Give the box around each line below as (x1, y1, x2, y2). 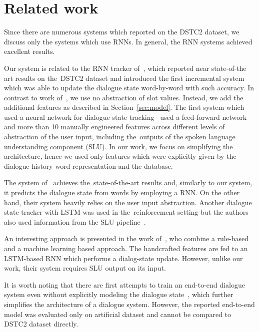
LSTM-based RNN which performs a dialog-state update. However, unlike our (4, 253, 243, 263)
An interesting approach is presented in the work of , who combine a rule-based (4, 233, 248, 244)
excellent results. (4, 46, 55, 56)
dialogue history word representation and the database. (4, 160, 173, 171)
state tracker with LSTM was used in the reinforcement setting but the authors (4, 207, 248, 217)
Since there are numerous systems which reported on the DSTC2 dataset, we (4, 26, 239, 37)
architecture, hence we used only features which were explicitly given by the (4, 151, 236, 161)
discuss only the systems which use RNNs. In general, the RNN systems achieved (4, 36, 252, 46)
